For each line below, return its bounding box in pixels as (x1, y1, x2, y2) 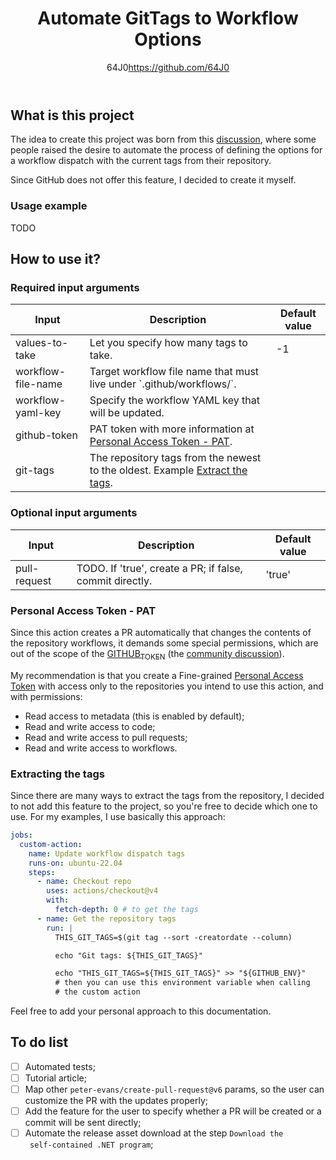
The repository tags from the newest (89, 451, 262, 465)
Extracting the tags (10, 767, 105, 781)
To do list (10, 1034, 69, 1051)
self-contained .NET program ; (29, 1138, 154, 1151)
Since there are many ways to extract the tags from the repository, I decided (10, 790, 325, 802)
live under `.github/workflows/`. (89, 377, 237, 391)
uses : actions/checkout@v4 (46, 886, 159, 896)
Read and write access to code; (24, 720, 156, 732)
